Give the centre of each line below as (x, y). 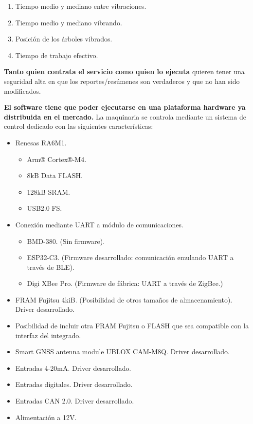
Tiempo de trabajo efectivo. (57, 55)
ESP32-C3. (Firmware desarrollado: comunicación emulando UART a (130, 257)
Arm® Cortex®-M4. (57, 159)
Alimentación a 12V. (46, 417)
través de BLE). (51, 267)
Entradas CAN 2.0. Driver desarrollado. (75, 401)
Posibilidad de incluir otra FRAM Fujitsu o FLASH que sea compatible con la (132, 326)
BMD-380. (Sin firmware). (66, 241)
